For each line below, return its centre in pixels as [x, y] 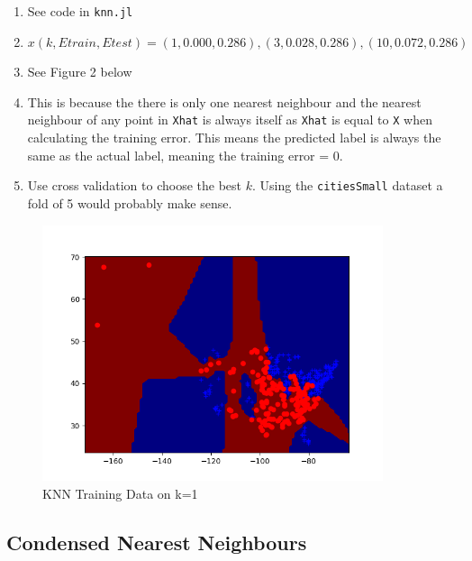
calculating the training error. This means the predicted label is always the [234, 138]
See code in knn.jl [80, 11]
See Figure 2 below [80, 72]
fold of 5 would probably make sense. [130, 202]
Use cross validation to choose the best [135, 185]
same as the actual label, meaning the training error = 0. [185, 155]
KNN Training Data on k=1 [120, 493]
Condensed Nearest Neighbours [157, 542]
